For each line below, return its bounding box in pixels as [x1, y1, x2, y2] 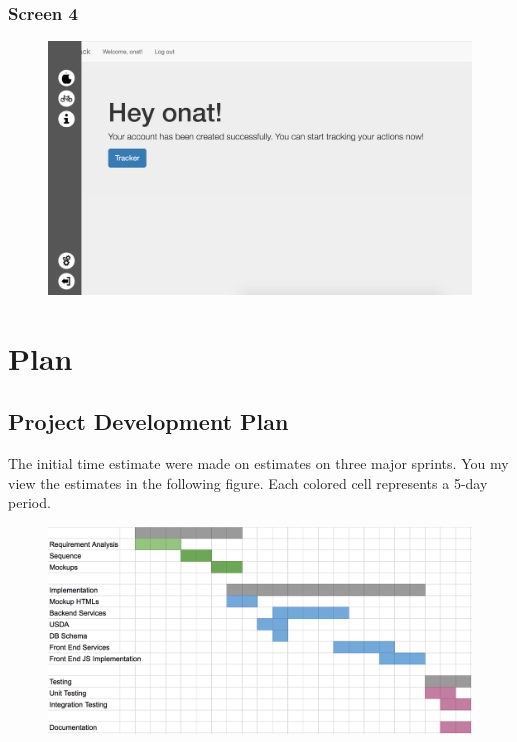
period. [8, 492, 51, 513]
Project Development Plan [8, 406, 289, 437]
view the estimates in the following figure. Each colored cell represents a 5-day [8, 472, 488, 493]
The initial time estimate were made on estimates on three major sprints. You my [8, 453, 509, 474]
